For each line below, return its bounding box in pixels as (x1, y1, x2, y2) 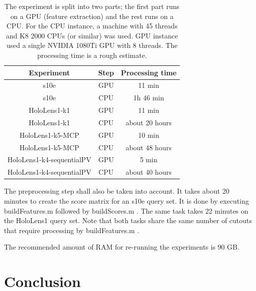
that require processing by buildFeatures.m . (4, 225, 139, 235)
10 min (138, 129, 159, 140)
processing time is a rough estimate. (37, 49, 147, 60)
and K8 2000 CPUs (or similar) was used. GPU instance (6, 30, 178, 40)
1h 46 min (133, 92, 164, 103)
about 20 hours (126, 117, 172, 127)
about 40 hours (126, 167, 172, 177)
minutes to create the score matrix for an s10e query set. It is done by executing (4, 196, 249, 206)
